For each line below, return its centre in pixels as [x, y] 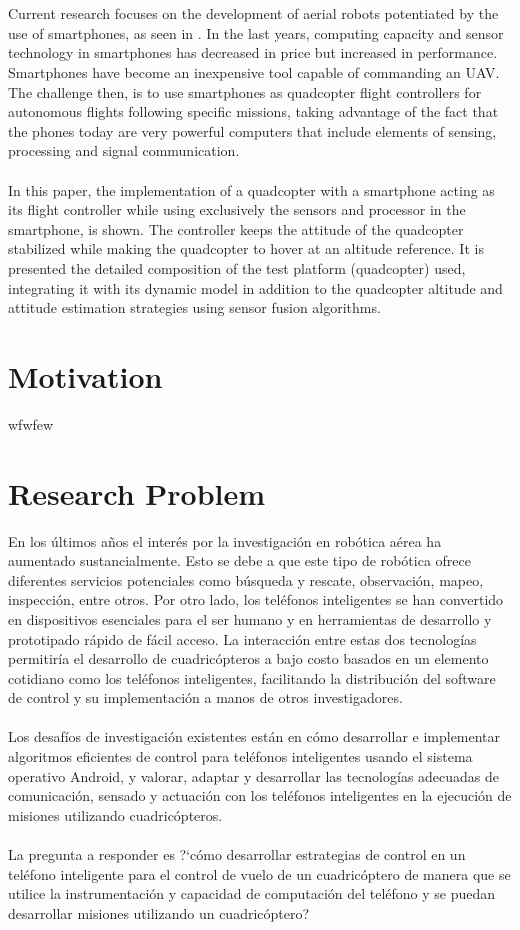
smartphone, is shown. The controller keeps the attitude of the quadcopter [236, 228]
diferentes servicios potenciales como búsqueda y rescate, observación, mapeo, [246, 579]
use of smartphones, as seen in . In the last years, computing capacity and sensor [256, 32]
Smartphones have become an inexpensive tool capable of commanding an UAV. [254, 71]
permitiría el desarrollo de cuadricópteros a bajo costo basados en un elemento [248, 658]
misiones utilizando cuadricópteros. [115, 814]
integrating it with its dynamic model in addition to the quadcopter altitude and [255, 287]
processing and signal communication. [124, 150]
